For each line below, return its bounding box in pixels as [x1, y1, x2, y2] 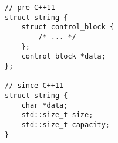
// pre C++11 [5, 4, 55, 12]
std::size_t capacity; [21, 120, 110, 129]
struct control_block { [21, 23, 114, 32]
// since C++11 [5, 81, 64, 90]
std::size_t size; [21, 111, 93, 120]
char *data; [21, 101, 68, 110]
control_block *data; [21, 52, 106, 61]
